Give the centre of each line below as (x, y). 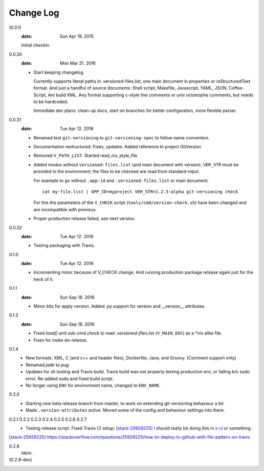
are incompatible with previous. (65, 209)
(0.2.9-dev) (21, 460)
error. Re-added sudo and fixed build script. (70, 379)
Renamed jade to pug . (48, 365)
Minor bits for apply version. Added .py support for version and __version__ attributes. (120, 306)
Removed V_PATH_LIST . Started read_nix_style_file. (86, 156)
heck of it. (44, 279)
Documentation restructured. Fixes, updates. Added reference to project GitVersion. (118, 147)
